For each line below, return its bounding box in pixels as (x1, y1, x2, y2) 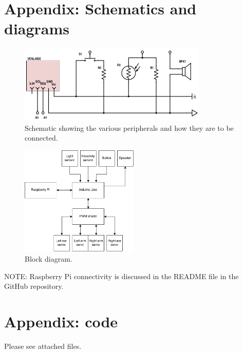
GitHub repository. (4, 281, 64, 291)
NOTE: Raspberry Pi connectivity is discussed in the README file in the (4, 270, 239, 281)
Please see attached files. (4, 341, 82, 351)
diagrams (4, 18, 70, 39)
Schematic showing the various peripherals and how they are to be (25, 122, 234, 133)
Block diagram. (25, 253, 72, 264)
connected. (25, 132, 58, 143)
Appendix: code (4, 311, 118, 332)
